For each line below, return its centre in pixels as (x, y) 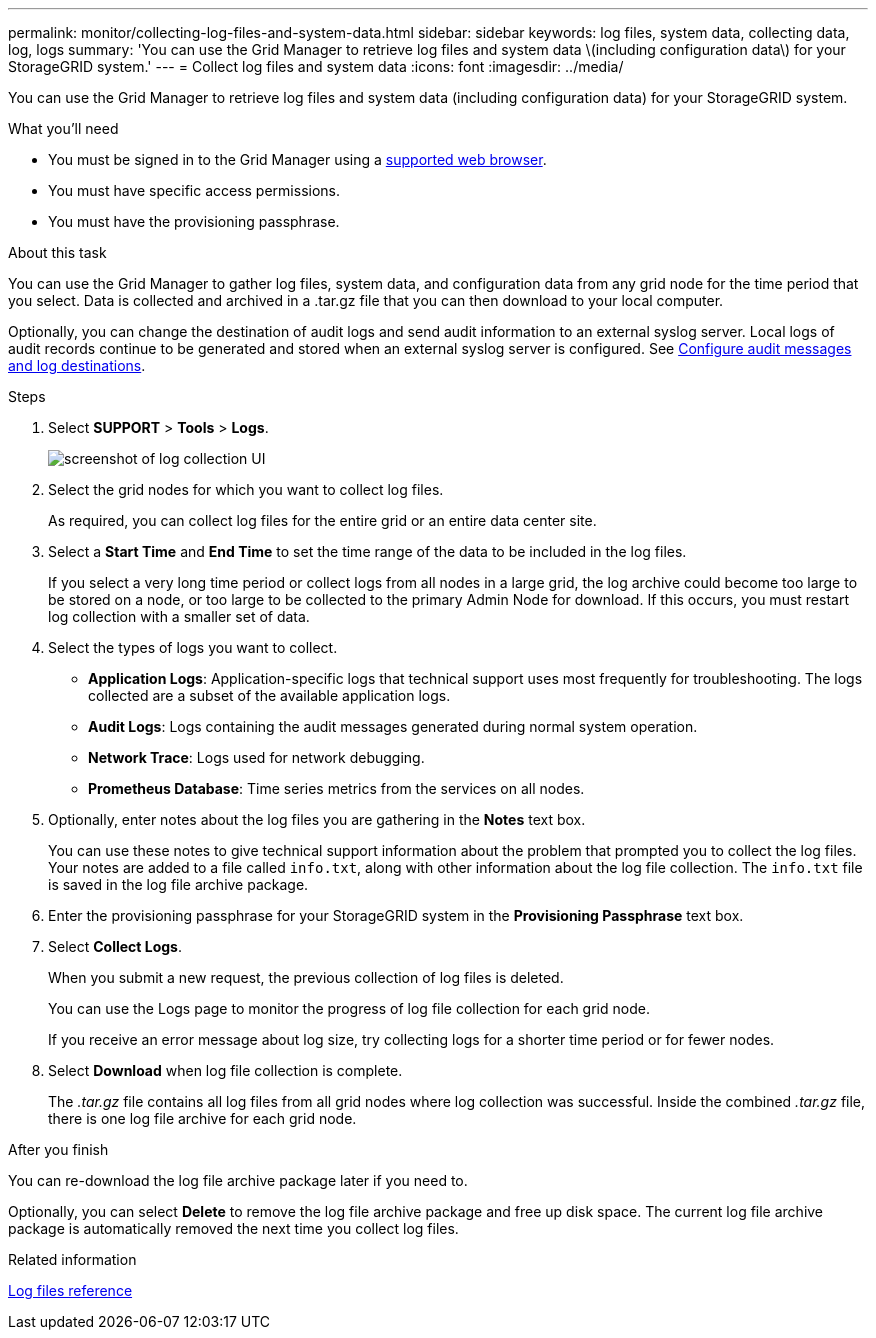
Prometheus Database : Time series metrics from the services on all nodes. (336, 788)
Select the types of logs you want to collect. (193, 647)
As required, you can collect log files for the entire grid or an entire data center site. (322, 520)
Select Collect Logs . (115, 946)
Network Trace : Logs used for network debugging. (256, 757)
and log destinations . (77, 365)
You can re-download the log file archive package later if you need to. (238, 1180)
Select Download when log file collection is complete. (225, 1070)
